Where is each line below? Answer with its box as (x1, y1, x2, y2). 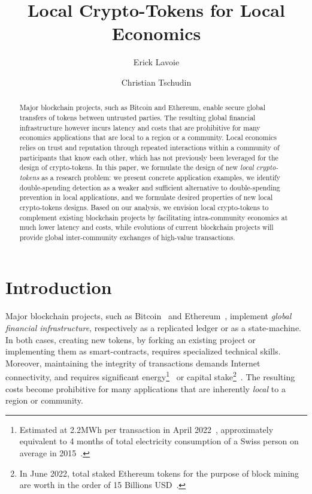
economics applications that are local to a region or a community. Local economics (19, 132, 277, 143)
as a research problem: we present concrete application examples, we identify (41, 172, 280, 182)
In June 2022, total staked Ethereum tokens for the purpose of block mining (19, 466, 299, 479)
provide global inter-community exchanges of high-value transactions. (19, 232, 235, 242)
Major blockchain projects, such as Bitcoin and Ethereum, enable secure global (19, 102, 266, 113)
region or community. (5, 394, 83, 407)
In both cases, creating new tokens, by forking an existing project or (5, 333, 256, 346)
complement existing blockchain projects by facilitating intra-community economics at (19, 212, 288, 222)
